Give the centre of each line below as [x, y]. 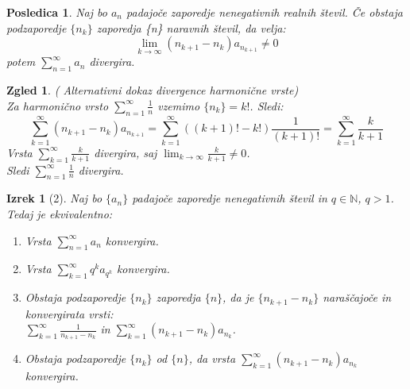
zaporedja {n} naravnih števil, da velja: [191, 27]
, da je [238, 297]
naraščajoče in [357, 297]
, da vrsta [212, 358]
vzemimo [179, 105]
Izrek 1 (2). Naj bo [54, 198]
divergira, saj [126, 152]
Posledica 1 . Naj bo [57, 12]
